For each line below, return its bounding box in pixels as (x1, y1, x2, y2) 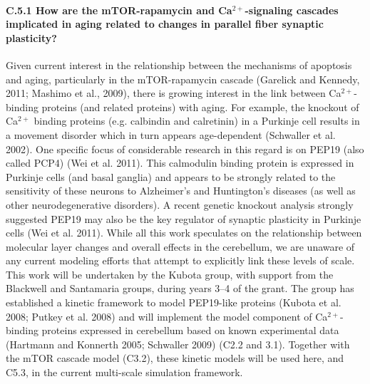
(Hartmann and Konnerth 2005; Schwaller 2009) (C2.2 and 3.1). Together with (6, 336, 350, 351)
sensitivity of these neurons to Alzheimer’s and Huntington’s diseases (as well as (6, 183, 356, 198)
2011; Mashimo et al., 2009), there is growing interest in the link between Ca (6, 85, 341, 100)
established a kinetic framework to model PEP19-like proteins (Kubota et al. (6, 295, 341, 310)
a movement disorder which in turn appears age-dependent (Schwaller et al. (6, 127, 336, 142)
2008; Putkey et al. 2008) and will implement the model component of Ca (6, 308, 328, 323)
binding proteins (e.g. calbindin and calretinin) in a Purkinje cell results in (34, 113, 360, 128)
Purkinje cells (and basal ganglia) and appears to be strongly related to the (6, 169, 336, 184)
